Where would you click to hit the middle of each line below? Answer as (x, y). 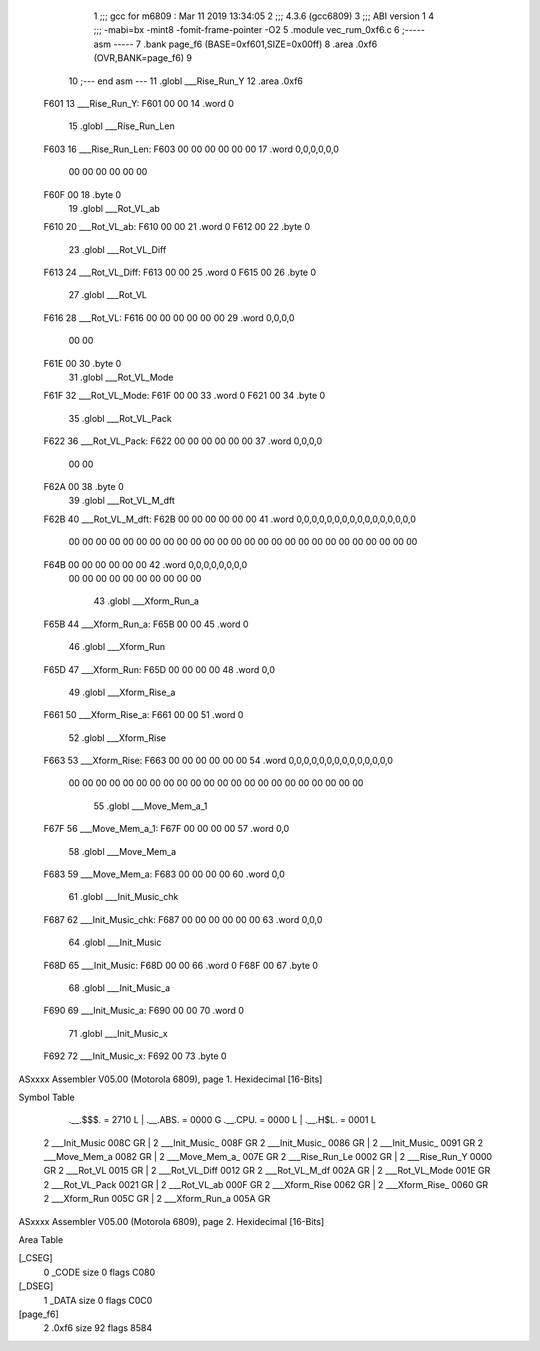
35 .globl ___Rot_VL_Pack (120, 418)
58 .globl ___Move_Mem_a (122, 851)
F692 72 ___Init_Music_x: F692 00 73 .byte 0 (135, 1056)
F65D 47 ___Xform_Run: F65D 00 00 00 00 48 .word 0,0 (159, 669)
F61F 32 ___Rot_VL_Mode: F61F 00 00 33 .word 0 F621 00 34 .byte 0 (184, 396)
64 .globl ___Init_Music (115, 942)
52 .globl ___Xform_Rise (117, 737)
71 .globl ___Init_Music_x (118, 1033)
